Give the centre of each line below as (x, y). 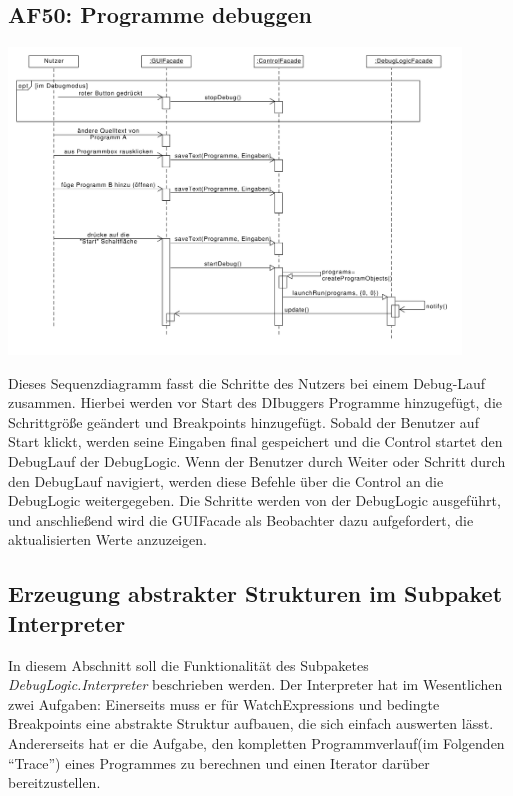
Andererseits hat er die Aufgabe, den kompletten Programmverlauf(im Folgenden (256, 742)
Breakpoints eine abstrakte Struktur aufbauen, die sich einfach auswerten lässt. (251, 723)
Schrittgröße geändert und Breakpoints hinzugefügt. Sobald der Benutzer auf (243, 421)
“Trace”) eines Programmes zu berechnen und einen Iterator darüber (219, 762)
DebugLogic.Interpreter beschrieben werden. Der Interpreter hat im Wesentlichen (255, 684)
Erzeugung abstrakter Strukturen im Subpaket (255, 593)
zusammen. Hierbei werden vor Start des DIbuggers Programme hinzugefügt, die (255, 402)
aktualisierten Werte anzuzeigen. (107, 539)
